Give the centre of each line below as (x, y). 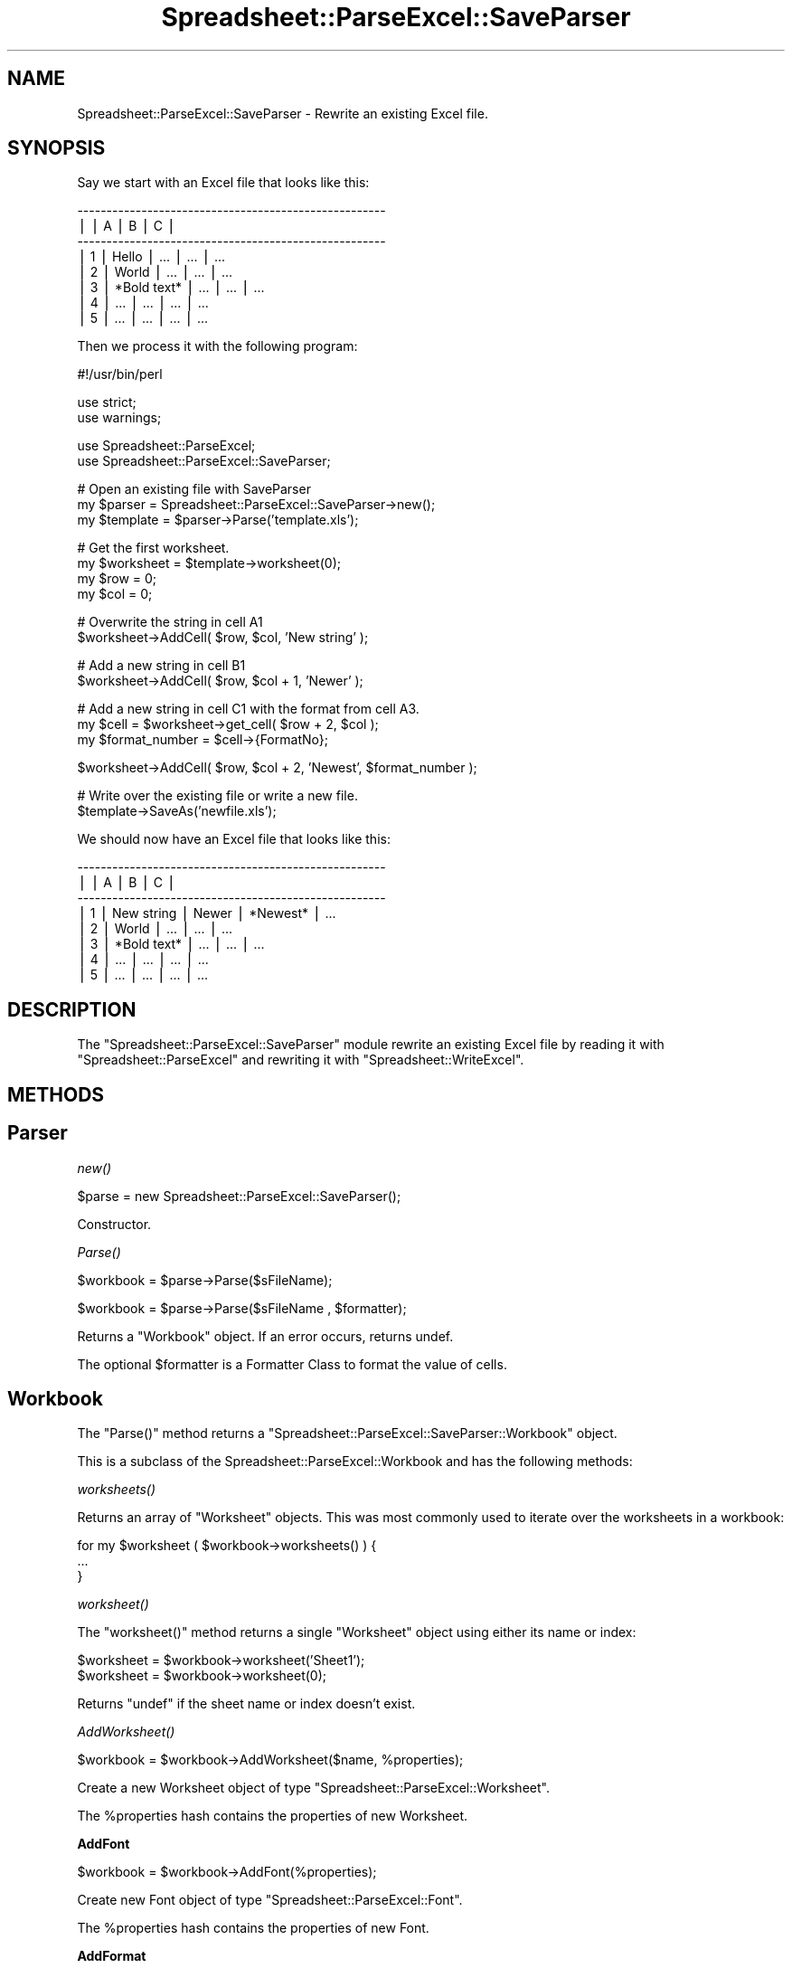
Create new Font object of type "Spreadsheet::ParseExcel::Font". (270, 1900)
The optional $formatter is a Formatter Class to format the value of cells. (292, 1364)
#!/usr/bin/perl (120, 374)
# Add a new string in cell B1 (161, 666)
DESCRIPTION (72, 1009)
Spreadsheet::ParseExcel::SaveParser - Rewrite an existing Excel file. (283, 113)
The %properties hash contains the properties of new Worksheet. (273, 1816)
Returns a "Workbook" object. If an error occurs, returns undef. (265, 1336)
